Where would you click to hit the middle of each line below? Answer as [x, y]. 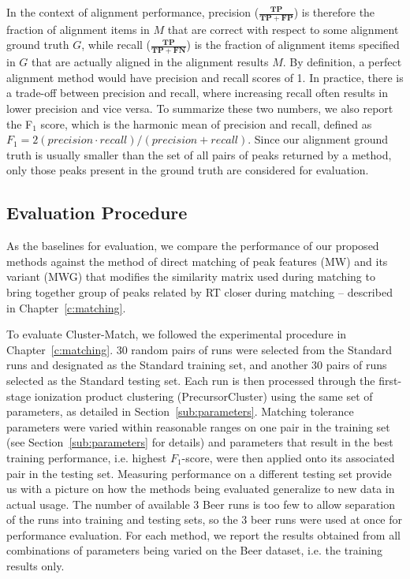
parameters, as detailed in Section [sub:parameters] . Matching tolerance [180, 411]
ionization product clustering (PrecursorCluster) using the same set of [203, 396]
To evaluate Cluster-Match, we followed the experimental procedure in [177, 334]
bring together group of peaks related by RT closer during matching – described [199, 291]
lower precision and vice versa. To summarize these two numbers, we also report [200, 108]
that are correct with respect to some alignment [283, 29]
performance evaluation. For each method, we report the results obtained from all [203, 534]
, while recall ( [116, 45]
